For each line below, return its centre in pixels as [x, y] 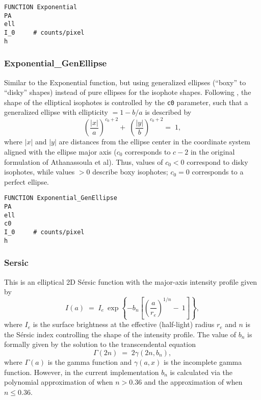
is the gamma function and [90, 362]
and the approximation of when [193, 382]
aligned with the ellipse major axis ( [60, 152]
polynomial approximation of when [59, 382]
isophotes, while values [40, 172]
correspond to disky [217, 161]
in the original [213, 152]
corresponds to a [218, 172]
